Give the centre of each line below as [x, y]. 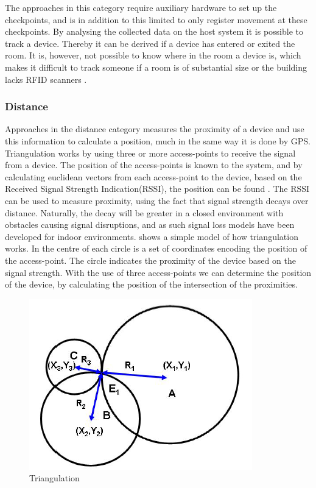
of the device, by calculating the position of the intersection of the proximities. [151, 284]
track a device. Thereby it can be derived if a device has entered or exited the [150, 43]
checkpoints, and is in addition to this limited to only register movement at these [156, 19]
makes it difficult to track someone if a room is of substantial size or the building [156, 67]
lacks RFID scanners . [46, 79]
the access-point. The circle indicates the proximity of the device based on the [150, 260]
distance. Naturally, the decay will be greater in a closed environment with [144, 212]
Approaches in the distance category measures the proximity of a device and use [155, 129]
